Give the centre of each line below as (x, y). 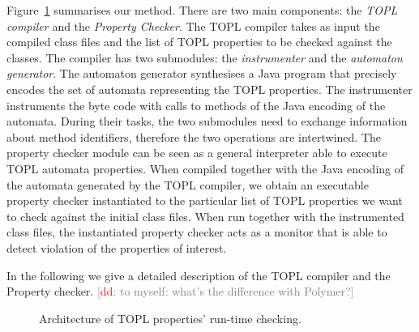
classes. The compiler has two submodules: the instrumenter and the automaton (205, 57)
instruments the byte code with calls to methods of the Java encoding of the (196, 105)
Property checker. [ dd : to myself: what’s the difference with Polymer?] (180, 291)
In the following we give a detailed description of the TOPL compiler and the (199, 275)
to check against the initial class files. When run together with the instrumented (205, 216)
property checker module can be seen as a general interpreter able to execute (197, 153)
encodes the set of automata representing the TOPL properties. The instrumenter (209, 89)
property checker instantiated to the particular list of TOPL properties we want (205, 200)
